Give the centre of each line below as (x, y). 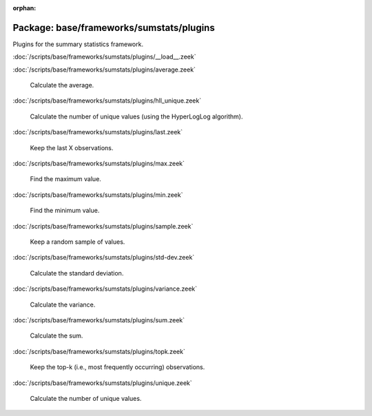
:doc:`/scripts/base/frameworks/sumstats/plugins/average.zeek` (104, 70)
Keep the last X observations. (72, 147)
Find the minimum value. (65, 211)
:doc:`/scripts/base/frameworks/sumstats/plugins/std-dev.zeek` (104, 258)
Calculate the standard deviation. (77, 273)
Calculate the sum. (56, 336)
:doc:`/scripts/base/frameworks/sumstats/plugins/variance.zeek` (105, 289)
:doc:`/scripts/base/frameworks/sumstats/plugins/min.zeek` (98, 195)
